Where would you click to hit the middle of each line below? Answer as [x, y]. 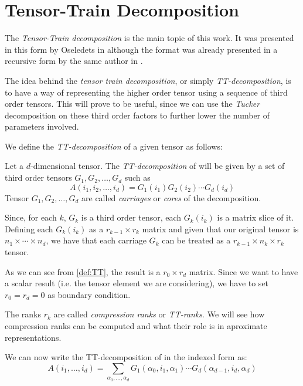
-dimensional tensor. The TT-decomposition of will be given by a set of [158, 166]
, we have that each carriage [96, 240]
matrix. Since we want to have [244, 271]
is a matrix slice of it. [256, 217]
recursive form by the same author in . [74, 61]
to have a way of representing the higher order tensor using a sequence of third [146, 92]
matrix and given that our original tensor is [220, 228]
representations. [33, 337]
